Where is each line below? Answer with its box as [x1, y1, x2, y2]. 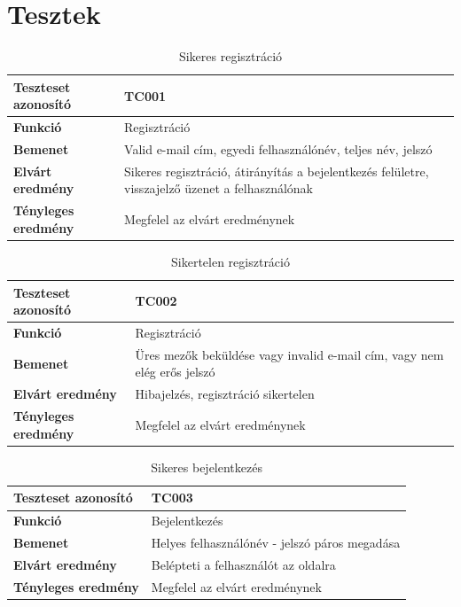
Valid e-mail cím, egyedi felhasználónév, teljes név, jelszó [124, 140, 433, 158]
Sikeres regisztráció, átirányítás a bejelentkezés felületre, [124, 161, 429, 180]
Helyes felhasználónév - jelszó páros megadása [151, 533, 401, 552]
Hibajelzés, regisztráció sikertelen [135, 385, 315, 403]
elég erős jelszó [135, 362, 215, 381]
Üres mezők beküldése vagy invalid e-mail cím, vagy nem [135, 345, 444, 363]
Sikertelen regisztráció [171, 252, 290, 270]
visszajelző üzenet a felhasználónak [124, 179, 314, 198]
